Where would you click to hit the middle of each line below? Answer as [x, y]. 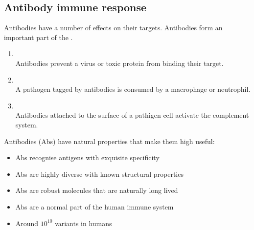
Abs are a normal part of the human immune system [94, 206]
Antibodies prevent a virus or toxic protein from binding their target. [119, 63]
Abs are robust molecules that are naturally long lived [97, 190]
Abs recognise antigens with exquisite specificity [87, 157]
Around [27, 223]
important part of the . [38, 37]
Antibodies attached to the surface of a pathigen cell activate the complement [132, 115]
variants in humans [83, 223]
